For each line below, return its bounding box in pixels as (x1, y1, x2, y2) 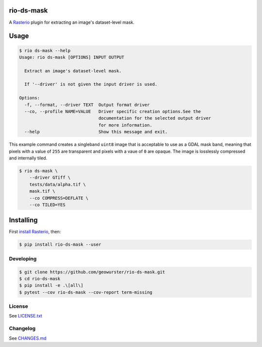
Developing (9, 255, 37, 262)
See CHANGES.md (9, 335, 47, 341)
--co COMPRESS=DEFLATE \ (29, 195, 89, 201)
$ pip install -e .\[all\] (19, 283, 83, 288)
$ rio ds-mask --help (19, 47, 71, 53)
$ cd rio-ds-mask (19, 276, 61, 281)
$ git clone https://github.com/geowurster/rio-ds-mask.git (19, 269, 165, 275)
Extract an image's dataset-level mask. (24, 68, 122, 74)
